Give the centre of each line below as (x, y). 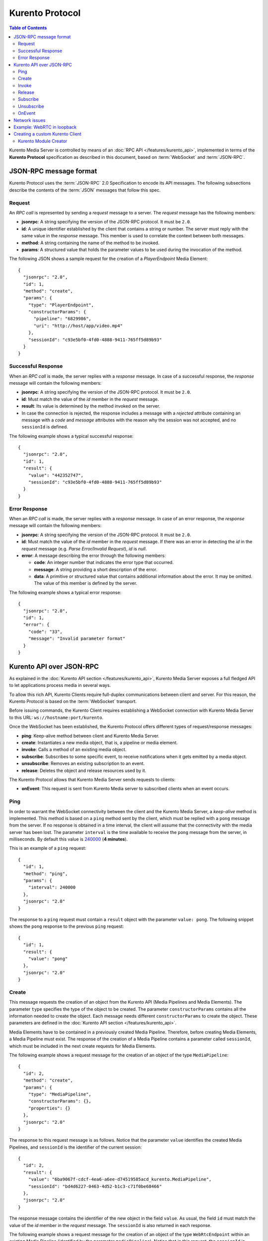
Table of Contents (28, 28)
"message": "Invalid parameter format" (77, 639)
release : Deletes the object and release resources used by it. (84, 770)
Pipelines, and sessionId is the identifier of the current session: (75, 1147)
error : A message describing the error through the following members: (94, 555)
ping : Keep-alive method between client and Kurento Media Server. (91, 736)
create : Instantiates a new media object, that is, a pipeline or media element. (100, 743)
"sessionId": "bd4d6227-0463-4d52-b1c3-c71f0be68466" (95, 1186)
